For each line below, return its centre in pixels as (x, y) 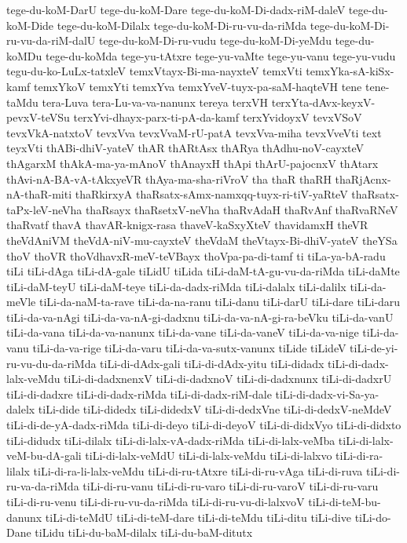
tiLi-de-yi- (374, 348)
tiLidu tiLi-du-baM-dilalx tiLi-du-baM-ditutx (144, 532)
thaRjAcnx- (363, 179)
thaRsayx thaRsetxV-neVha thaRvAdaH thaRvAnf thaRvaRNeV (242, 209)
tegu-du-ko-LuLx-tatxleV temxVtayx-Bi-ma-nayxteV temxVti (154, 71)
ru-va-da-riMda (43, 486)
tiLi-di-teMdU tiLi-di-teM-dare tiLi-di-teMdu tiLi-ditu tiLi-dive (198, 517)
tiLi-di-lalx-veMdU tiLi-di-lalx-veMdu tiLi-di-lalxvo (209, 456)
